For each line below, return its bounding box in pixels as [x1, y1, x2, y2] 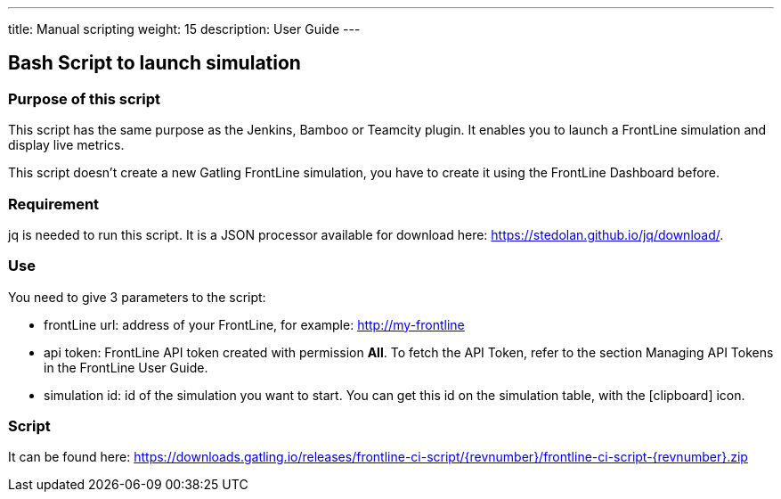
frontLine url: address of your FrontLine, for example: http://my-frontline [44, 316, 465, 332]
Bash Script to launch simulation [8, 52, 301, 75]
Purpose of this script [8, 89, 161, 108]
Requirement [8, 194, 100, 213]
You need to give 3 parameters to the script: [8, 289, 266, 305]
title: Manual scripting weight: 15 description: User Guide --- [8, 21, 361, 37]
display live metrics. [8, 137, 125, 153]
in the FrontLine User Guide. [44, 359, 208, 375]
